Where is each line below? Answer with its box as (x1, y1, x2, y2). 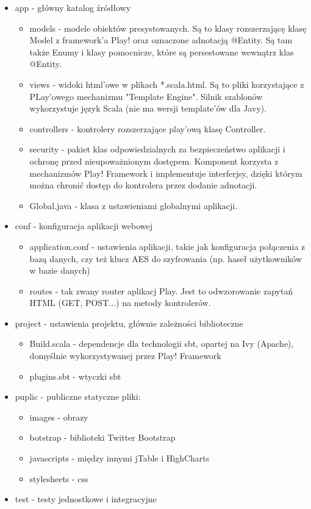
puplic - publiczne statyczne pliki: (15, 390, 141, 403)
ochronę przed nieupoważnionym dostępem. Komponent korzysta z (29, 154, 279, 167)
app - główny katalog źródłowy (15, 1, 131, 13)
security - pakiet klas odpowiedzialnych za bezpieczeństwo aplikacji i (29, 143, 285, 155)
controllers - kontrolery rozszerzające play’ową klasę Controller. (29, 122, 266, 135)
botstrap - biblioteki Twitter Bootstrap (29, 431, 176, 444)
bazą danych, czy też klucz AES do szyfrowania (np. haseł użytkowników (29, 252, 302, 265)
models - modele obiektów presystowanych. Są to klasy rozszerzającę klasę (29, 21, 307, 34)
